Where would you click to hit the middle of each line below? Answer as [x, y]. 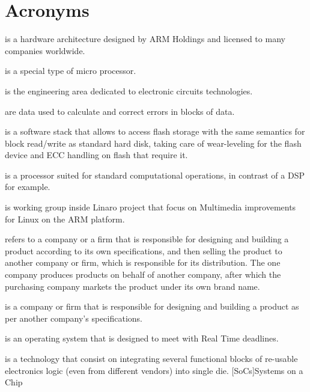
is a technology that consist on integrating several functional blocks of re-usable [151, 358]
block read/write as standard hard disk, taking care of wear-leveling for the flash [153, 143]
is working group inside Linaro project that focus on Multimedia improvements [150, 207]
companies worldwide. [45, 50]
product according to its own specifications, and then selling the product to [144, 250]
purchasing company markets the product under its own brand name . [132, 286]
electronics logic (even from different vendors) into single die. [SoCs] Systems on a [154, 370]
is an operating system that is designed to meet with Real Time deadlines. [142, 338]
